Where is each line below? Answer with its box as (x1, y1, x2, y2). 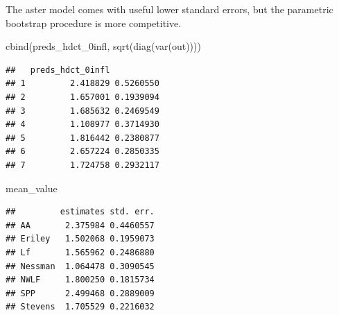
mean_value (6, 180, 58, 195)
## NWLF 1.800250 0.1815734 (6, 275, 155, 285)
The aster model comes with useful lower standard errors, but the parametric (6, 2, 333, 16)
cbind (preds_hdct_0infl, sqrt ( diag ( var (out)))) (6, 39, 201, 53)
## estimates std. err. (6, 207, 155, 217)
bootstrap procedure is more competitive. (6, 15, 182, 30)
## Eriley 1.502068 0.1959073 (6, 234, 155, 244)
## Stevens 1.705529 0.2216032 (6, 302, 155, 312)
